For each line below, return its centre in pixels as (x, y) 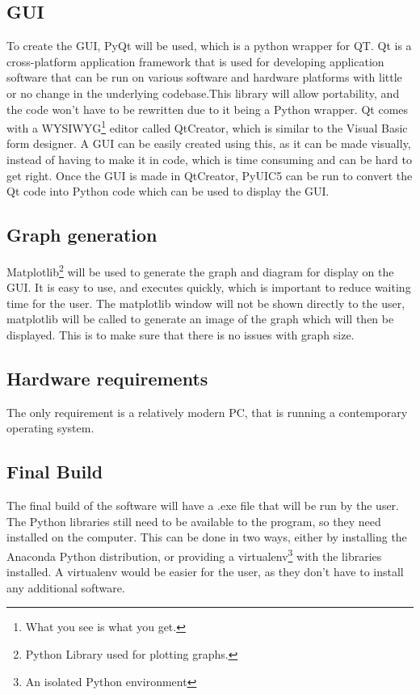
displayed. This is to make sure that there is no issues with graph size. (181, 335)
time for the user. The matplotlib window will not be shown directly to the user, (206, 303)
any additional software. (66, 587)
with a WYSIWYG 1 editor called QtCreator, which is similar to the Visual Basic (207, 126)
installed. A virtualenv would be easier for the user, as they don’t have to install (205, 572)
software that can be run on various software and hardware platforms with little (204, 77)
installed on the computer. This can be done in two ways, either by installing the (207, 537)
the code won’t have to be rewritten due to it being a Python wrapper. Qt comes (208, 109)
